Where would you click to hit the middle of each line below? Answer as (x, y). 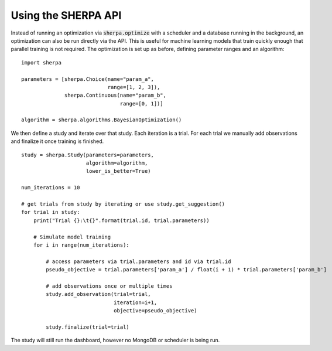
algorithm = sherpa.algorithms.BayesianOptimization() (102, 120)
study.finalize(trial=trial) (88, 327)
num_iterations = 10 (51, 188)
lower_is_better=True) (119, 171)
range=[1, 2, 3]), (134, 87)
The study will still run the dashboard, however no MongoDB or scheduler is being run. (115, 340)
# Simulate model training (72, 237)
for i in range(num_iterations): (81, 245)
